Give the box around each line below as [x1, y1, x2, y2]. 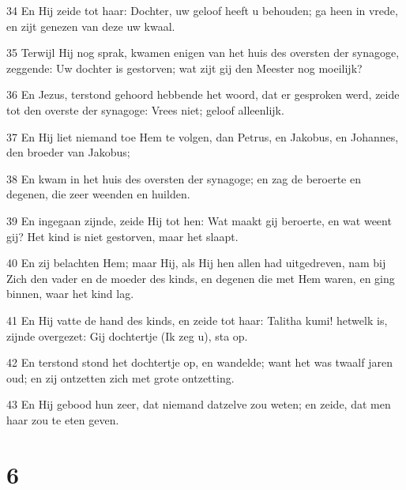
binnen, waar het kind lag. [6, 285, 134, 302]
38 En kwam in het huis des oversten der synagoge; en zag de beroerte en [6, 170, 361, 187]
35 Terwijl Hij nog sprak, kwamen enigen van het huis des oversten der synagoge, [6, 44, 400, 61]
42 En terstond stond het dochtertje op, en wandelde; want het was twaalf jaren [6, 354, 393, 371]
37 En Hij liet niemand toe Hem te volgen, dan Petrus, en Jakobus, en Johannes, [6, 128, 399, 145]
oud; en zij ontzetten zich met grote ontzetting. [6, 369, 235, 386]
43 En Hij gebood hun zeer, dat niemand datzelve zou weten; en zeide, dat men [6, 396, 391, 413]
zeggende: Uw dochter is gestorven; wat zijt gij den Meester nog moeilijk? [6, 59, 363, 76]
